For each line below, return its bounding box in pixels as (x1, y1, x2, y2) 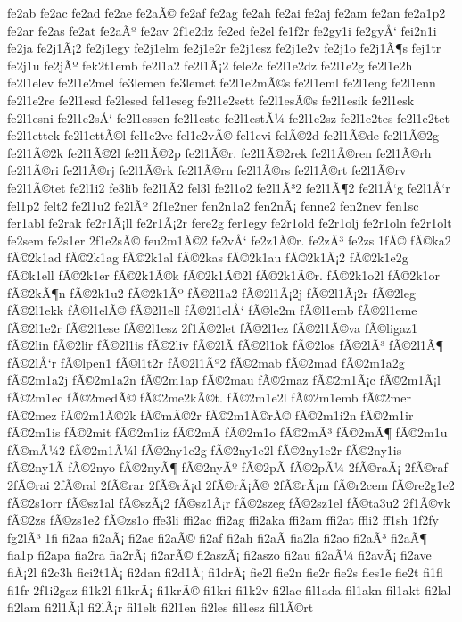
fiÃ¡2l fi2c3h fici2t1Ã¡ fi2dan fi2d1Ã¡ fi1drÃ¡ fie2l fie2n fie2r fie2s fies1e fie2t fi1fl (7, 563, 443, 581)
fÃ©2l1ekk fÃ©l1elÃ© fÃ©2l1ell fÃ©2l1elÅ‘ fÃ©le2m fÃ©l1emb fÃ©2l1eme (7, 301, 417, 319)
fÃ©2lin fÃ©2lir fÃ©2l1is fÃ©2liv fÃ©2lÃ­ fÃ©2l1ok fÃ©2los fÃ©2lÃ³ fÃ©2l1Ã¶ (7, 336, 444, 354)
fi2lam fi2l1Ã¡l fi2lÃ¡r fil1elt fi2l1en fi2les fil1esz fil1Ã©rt (7, 598, 314, 617)
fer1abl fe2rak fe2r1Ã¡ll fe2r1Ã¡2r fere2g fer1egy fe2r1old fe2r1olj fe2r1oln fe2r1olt (7, 213, 452, 232)
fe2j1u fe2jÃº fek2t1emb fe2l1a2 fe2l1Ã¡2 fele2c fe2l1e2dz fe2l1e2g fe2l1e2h (7, 55, 413, 74)
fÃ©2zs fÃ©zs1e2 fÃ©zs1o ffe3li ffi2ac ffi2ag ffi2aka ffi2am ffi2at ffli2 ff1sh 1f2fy (7, 510, 439, 529)
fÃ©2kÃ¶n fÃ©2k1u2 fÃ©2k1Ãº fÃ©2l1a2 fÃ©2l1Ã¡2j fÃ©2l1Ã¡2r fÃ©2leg (7, 283, 416, 302)
